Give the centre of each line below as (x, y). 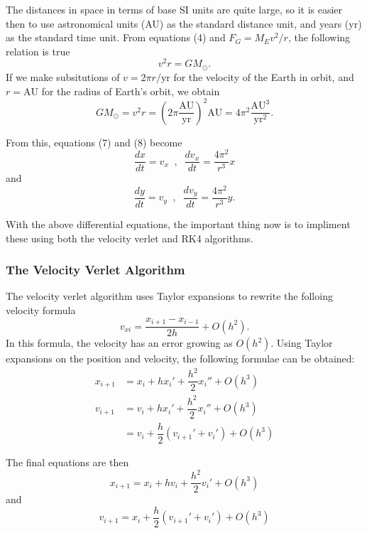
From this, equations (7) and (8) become (94, 142)
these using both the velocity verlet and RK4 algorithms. (130, 238)
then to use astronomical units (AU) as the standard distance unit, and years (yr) (184, 23)
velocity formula (41, 310)
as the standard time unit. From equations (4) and (116, 37)
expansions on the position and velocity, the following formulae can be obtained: (180, 359)
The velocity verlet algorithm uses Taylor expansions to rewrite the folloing (169, 296)
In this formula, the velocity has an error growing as (119, 343)
